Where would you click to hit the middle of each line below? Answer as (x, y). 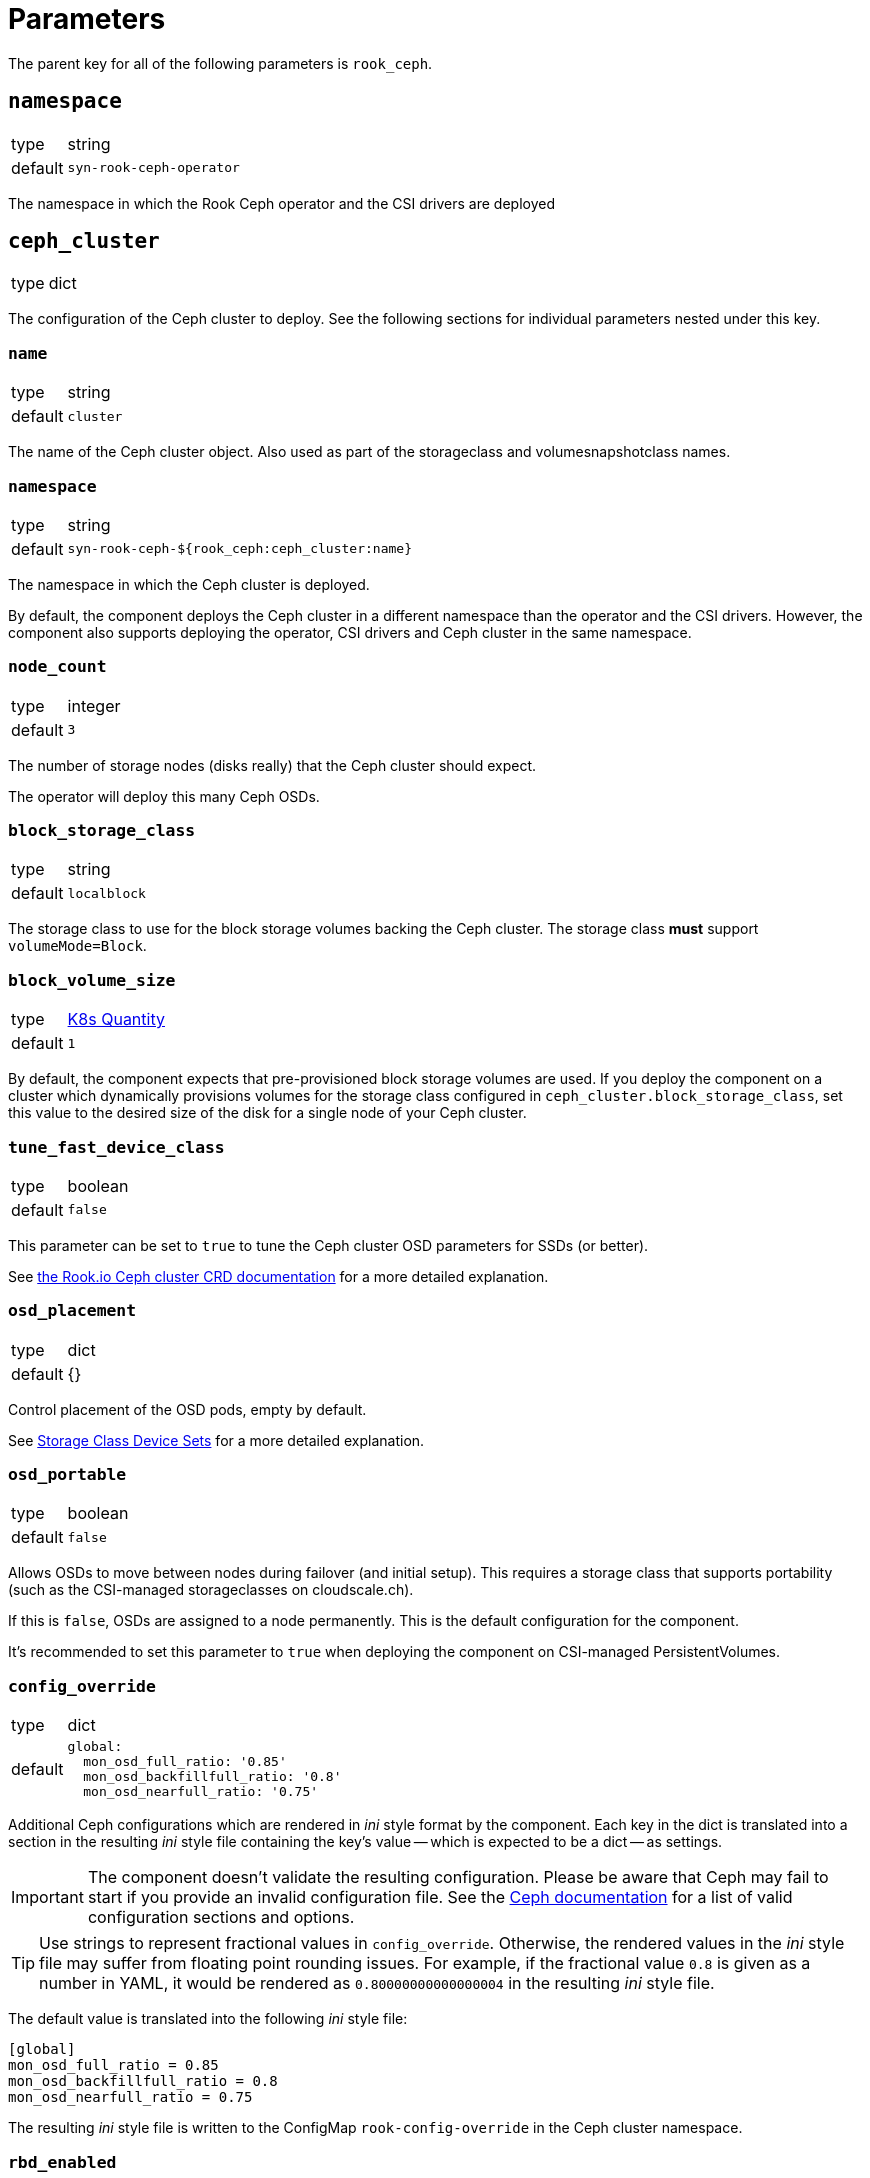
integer (94, 705)
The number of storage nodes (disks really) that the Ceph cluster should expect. (272, 765)
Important (47, 1897)
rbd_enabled (62, 2162)
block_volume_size (92, 980)
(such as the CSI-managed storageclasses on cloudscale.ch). (211, 1590)
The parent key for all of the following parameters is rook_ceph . (220, 63)
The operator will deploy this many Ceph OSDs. (164, 796)
